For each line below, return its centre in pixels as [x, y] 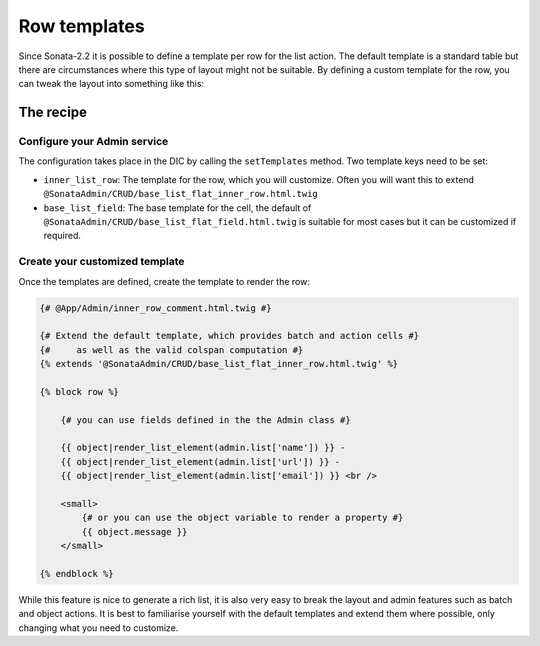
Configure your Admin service [93, 142]
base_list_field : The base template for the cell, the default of [177, 207]
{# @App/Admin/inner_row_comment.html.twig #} [155, 308]
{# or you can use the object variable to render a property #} [242, 518]
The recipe [52, 112]
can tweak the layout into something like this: [111, 84]
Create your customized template [101, 262]
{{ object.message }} [134, 531]
